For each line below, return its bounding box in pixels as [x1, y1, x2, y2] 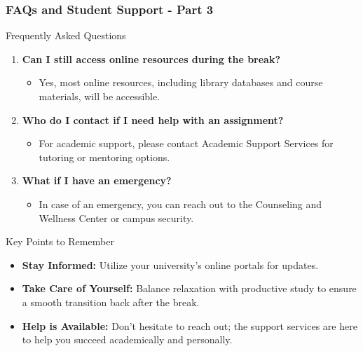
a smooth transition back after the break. [22, 294, 200, 309]
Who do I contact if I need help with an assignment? [22, 112, 284, 127]
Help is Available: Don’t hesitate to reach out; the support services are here [22, 318, 357, 333]
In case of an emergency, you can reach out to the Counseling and [39, 196, 322, 211]
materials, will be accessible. [39, 89, 160, 103]
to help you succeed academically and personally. [22, 332, 233, 347]
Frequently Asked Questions [6, 28, 126, 43]
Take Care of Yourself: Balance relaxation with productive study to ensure [22, 281, 357, 296]
